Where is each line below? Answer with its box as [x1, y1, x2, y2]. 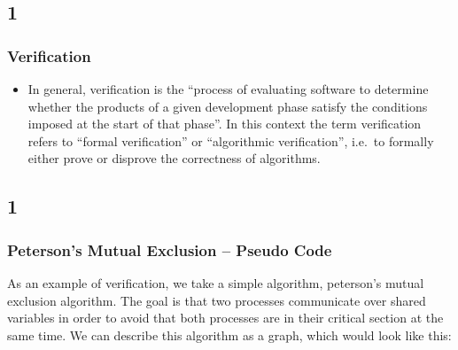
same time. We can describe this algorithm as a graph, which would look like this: [7, 325, 452, 344]
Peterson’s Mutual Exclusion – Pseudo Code [7, 238, 332, 261]
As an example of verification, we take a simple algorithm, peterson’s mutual [7, 273, 424, 292]
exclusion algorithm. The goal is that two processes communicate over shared [7, 291, 426, 309]
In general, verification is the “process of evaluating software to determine [27, 80, 429, 97]
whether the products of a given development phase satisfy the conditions [27, 97, 428, 115]
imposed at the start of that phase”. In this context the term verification [27, 114, 422, 133]
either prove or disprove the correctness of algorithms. [27, 149, 321, 167]
